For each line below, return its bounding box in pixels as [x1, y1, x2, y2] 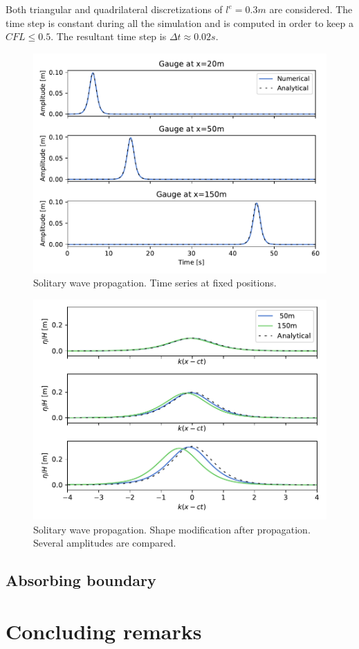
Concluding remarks [6, 616, 202, 645]
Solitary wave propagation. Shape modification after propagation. [33, 522, 311, 536]
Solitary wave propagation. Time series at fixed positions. [33, 275, 277, 290]
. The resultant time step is [50, 29, 167, 44]
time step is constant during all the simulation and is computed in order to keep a [6, 15, 353, 30]
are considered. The [269, 2, 353, 16]
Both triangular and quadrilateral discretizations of [6, 2, 223, 16]
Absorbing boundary [6, 569, 156, 591]
